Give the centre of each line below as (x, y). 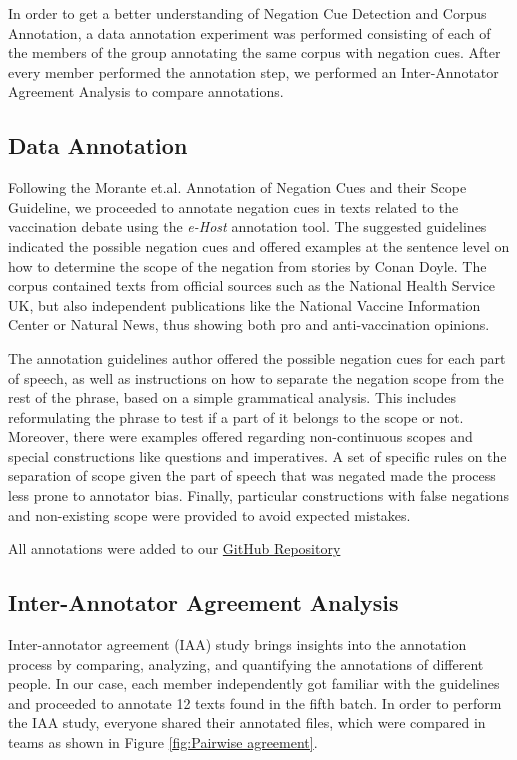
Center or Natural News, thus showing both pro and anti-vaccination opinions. (249, 324)
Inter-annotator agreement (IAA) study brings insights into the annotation (237, 644)
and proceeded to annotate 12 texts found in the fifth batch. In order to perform (255, 702)
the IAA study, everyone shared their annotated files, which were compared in (247, 722)
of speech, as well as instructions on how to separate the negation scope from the (256, 377)
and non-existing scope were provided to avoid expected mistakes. (209, 514)
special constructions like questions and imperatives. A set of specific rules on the (257, 455)
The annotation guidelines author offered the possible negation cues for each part (257, 357)
